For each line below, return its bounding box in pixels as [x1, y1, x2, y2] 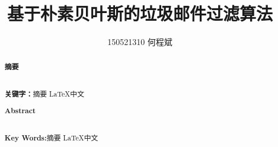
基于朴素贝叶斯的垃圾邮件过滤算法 [7, 1, 273, 25]
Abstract [4, 106, 36, 116]
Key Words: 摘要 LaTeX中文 [4, 133, 98, 143]
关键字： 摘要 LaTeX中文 [4, 88, 85, 99]
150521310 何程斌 [107, 36, 172, 48]
